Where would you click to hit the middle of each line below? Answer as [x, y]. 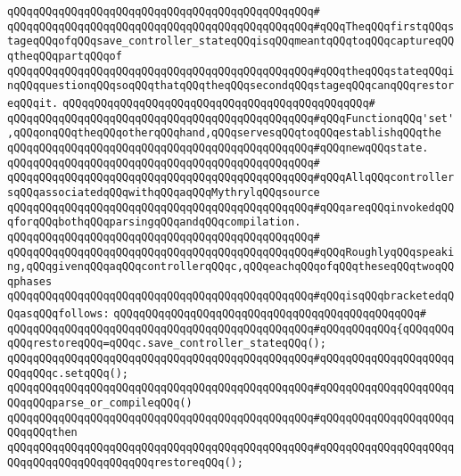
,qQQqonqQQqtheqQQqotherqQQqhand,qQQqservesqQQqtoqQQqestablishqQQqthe [224, 133]
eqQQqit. [33, 103]
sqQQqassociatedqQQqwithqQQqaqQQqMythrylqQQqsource [164, 192]
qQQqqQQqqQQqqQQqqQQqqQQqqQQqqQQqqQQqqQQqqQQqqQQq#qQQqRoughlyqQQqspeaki [231, 252]
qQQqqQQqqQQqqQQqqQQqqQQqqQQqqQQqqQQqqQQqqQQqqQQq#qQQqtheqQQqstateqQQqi [231, 71]
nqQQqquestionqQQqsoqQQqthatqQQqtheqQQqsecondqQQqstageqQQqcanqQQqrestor [231, 86]
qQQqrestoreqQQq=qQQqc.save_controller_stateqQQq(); [167, 344]
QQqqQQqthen [42, 433]
